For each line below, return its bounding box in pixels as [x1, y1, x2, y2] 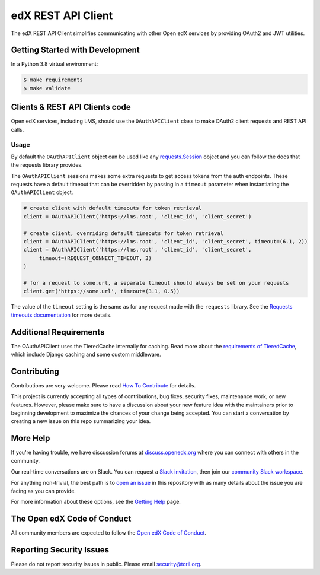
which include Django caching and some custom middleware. [11, 351, 161, 358]
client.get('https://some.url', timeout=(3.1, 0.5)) [23, 288, 180, 295]
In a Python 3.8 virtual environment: [11, 61, 98, 68]
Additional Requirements [11, 327, 105, 337]
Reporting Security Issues [11, 545, 110, 555]
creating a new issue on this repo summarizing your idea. [11, 418, 151, 425]
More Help [11, 433, 50, 443]
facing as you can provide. [11, 487, 76, 494]
